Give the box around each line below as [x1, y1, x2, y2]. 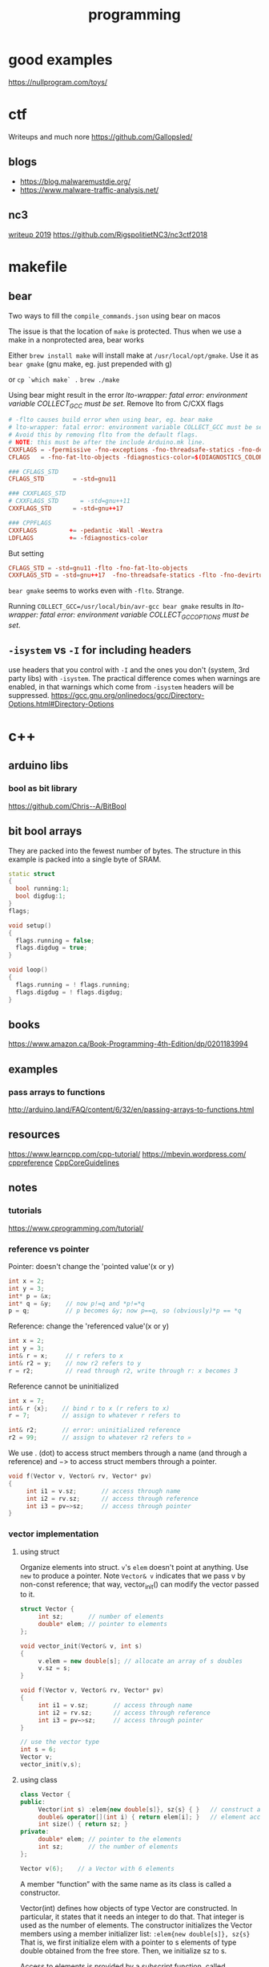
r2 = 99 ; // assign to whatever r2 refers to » [8, 1434, 192, 1442]
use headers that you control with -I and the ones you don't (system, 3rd [8, 664, 250, 675]
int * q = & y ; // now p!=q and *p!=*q [8, 1300, 146, 1308]
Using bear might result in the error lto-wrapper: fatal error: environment [8, 390, 248, 399]
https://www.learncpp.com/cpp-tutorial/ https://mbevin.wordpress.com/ [8, 1149, 247, 1158]
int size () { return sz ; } [38, 1820, 128, 1828]
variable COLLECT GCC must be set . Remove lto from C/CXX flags [8, 399, 224, 410]
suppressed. [8, 690, 50, 700]
